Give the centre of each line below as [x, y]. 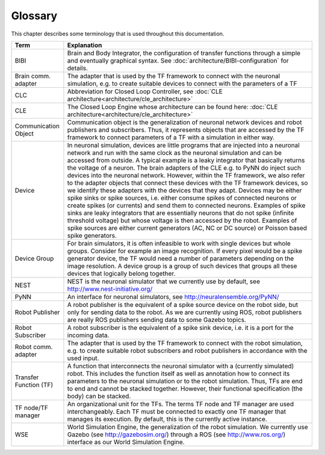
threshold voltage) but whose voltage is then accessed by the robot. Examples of [182, 220]
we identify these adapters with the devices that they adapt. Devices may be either [184, 190]
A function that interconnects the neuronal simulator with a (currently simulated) [181, 366]
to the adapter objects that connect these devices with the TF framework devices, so [187, 182]
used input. [83, 358]
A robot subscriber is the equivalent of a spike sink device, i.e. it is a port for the [181, 327]
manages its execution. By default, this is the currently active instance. [167, 419]
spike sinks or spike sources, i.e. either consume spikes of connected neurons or [182, 197]
